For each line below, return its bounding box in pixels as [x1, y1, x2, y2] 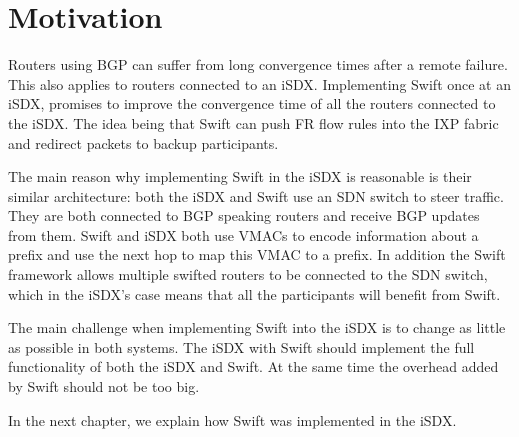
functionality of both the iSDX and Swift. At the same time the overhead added [8, 356, 499, 377]
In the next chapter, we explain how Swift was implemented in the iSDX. [8, 409, 457, 430]
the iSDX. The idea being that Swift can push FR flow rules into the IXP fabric [8, 112, 499, 133]
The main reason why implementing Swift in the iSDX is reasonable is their [8, 166, 472, 187]
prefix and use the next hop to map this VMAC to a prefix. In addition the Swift [8, 244, 506, 265]
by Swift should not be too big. [8, 376, 200, 397]
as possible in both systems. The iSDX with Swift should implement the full [8, 336, 475, 357]
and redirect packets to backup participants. [8, 132, 279, 153]
